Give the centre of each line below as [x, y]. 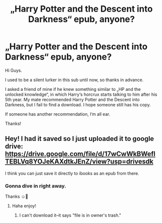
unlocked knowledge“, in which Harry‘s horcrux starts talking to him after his [81, 94]
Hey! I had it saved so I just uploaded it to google [80, 139]
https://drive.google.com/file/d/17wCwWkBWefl [80, 154]
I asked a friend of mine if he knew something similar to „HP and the [73, 89]
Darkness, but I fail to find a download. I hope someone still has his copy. [78, 104]
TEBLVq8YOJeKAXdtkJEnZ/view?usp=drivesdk [79, 162]
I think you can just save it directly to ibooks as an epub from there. [72, 173]
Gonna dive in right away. [36, 186]
